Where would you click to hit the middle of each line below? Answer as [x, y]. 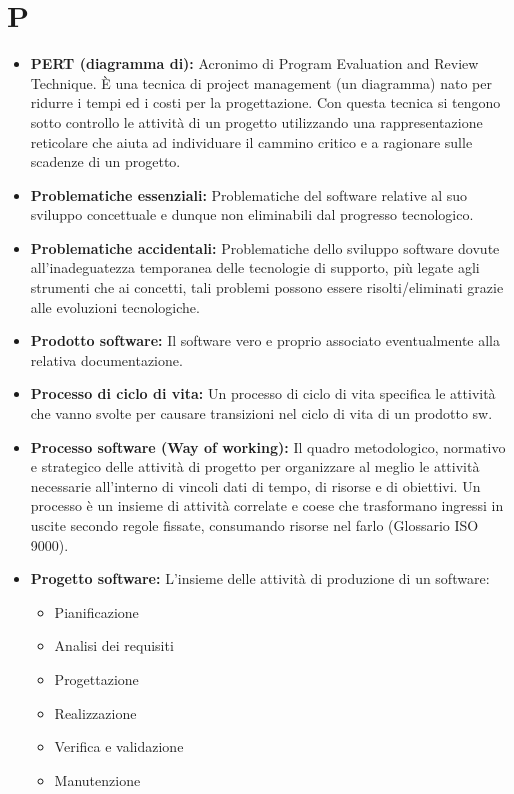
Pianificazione [96, 611]
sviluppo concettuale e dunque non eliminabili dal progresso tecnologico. [252, 214]
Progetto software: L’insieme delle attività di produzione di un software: [260, 578]
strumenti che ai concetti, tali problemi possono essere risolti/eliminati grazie [267, 287]
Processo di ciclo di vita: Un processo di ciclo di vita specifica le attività [263, 393]
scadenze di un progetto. [105, 161]
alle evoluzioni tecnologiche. [115, 306]
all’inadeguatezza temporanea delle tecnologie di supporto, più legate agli [255, 267]
